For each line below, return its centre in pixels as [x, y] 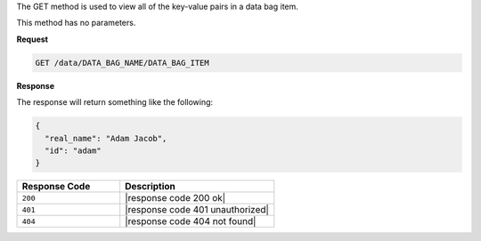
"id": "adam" [73, 150]
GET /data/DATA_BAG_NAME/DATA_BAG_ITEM [122, 63]
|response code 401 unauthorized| [197, 210]
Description [150, 187]
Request [33, 39]
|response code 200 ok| [175, 198]
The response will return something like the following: [115, 102]
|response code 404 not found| [191, 221]
